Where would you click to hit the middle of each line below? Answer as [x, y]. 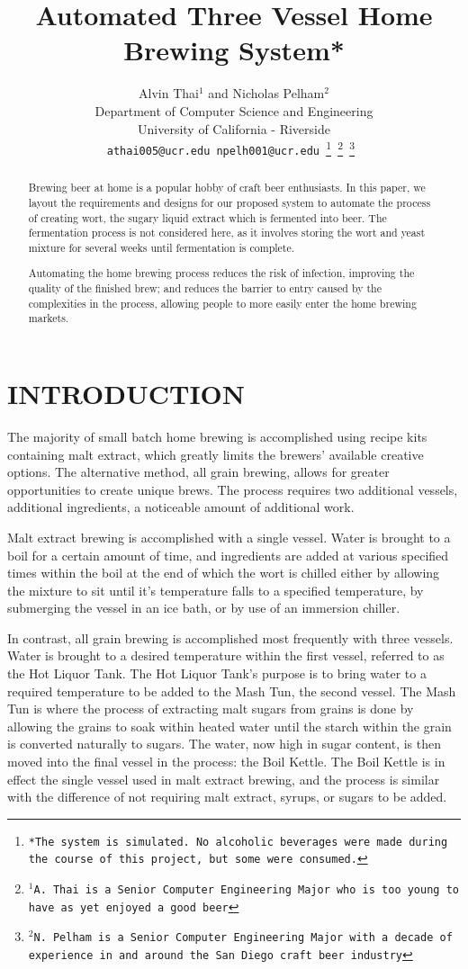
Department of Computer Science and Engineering [234, 110]
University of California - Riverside [234, 128]
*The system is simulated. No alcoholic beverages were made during [238, 842]
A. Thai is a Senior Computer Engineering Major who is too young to [246, 890]
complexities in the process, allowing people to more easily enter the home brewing [222, 303]
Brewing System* [234, 50]
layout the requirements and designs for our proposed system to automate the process [229, 202]
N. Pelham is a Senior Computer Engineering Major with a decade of [243, 938]
